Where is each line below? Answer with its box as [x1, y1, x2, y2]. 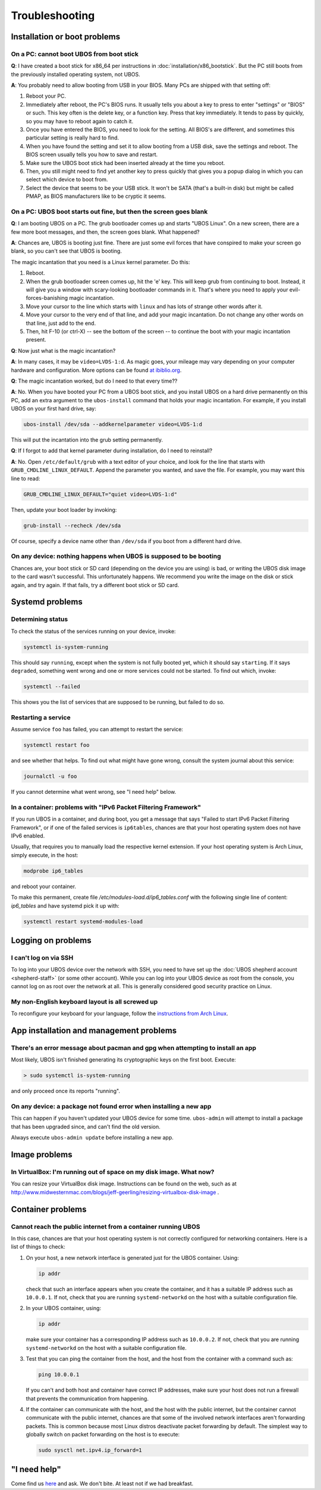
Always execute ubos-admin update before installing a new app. [11, 1134, 174, 1141]
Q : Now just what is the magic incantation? [11, 347, 116, 354]
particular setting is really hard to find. [26, 134, 119, 141]
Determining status [11, 615, 68, 623]
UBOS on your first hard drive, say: [11, 405, 96, 412]
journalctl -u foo [23, 773, 77, 780]
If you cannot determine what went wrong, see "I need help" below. [11, 789, 177, 796]
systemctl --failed [23, 683, 80, 690]
